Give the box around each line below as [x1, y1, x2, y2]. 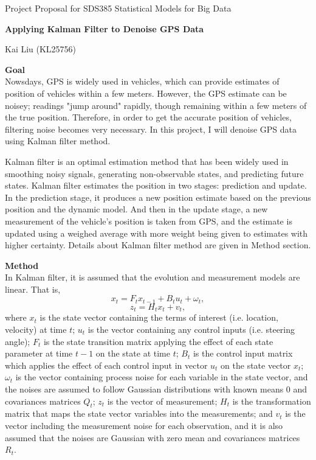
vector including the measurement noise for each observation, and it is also [5, 419, 283, 431]
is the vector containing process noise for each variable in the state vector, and [15, 371, 308, 383]
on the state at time [95, 347, 170, 360]
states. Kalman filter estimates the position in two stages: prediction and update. [5, 179, 307, 192]
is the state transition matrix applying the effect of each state [43, 335, 273, 347]
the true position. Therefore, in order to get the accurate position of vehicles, [5, 111, 292, 124]
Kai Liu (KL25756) [5, 43, 77, 55]
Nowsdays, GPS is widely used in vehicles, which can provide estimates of [5, 75, 280, 88]
